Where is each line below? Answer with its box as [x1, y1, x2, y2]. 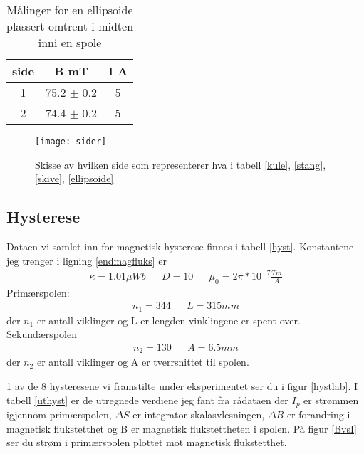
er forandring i [286, 406, 350, 421]
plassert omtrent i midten [6, 18, 134, 34]
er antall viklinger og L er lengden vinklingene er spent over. [36, 312, 301, 327]
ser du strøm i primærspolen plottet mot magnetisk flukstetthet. [6, 435, 287, 450]
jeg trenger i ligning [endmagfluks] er [6, 253, 167, 268]
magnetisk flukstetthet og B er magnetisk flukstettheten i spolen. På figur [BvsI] [6, 421, 357, 435]
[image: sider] [35, 137, 107, 147]
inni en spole [38, 34, 102, 51]
